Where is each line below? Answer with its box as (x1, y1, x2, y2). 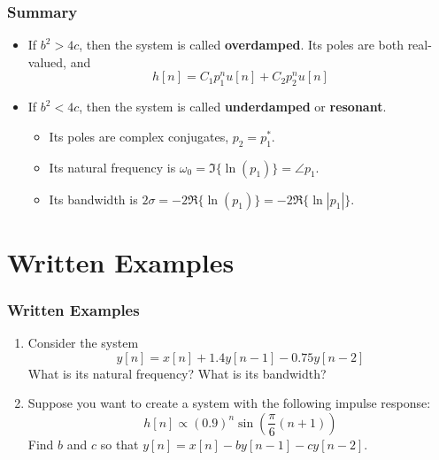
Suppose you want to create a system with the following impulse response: (27, 394, 431, 412)
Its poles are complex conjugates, (49, 126, 229, 145)
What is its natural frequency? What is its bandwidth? (27, 364, 327, 382)
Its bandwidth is (49, 189, 138, 208)
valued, (27, 52, 66, 71)
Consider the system (27, 333, 139, 352)
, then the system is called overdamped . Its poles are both (79, 35, 404, 54)
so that (100, 434, 139, 453)
